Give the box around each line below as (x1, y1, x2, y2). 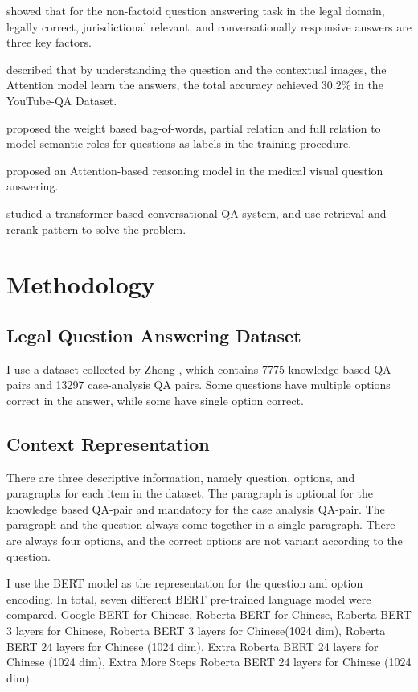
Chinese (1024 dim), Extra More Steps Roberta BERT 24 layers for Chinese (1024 (6, 653, 412, 670)
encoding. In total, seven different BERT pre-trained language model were (6, 590, 371, 607)
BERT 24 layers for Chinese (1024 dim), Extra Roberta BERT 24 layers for (6, 637, 379, 654)
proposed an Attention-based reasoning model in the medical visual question (6, 162, 383, 178)
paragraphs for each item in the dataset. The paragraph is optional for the (6, 485, 373, 502)
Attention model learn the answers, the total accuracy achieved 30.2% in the (6, 76, 383, 93)
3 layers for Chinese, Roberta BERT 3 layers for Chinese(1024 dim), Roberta (6, 622, 386, 639)
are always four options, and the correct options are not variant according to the (6, 532, 403, 549)
